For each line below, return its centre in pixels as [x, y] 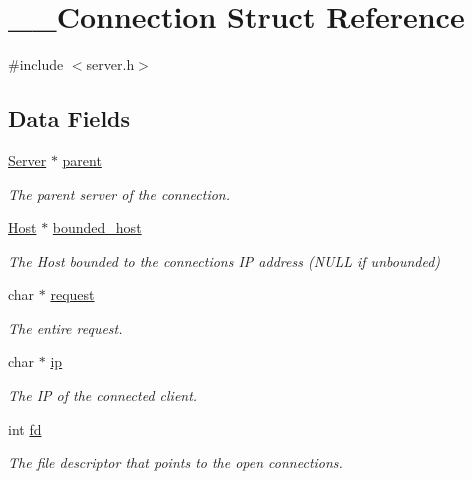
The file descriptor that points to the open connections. [175, 462]
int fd [25, 428]
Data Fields [69, 118]
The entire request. [65, 327]
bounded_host [97, 227]
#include [36, 64]
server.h [110, 64]
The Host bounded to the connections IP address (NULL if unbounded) [224, 260]
